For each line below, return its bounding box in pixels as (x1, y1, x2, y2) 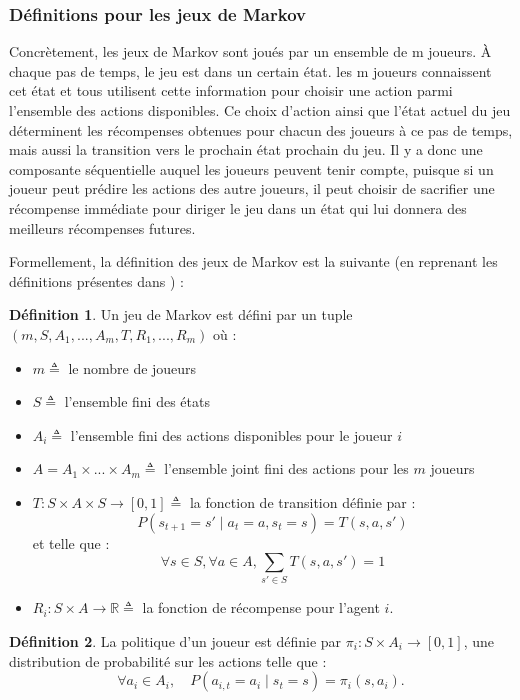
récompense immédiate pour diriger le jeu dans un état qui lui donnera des (9, 197, 467, 218)
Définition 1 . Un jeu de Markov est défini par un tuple (9, 304, 353, 325)
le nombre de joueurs (68, 357, 197, 378)
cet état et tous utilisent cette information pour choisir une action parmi (9, 80, 453, 101)
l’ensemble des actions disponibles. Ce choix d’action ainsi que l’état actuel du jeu (9, 100, 511, 120)
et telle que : (32, 532, 110, 553)
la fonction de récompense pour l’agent (142, 597, 380, 618)
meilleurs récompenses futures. (9, 217, 196, 238)
